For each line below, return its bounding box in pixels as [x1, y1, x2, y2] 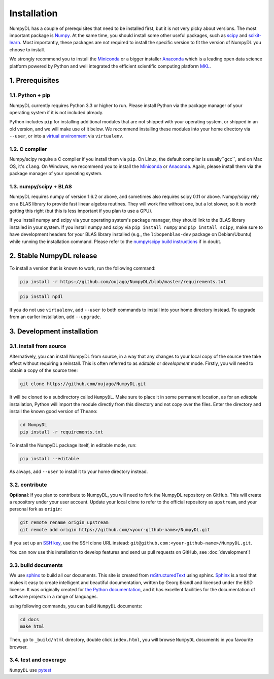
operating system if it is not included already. [9, 110, 104, 116]
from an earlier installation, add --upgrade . [9, 314, 101, 320]
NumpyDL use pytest [9, 667, 52, 673]
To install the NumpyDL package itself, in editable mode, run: [9, 442, 137, 448]
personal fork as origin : [9, 506, 62, 512]
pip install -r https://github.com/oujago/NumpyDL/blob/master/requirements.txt [20, 279, 226, 284]
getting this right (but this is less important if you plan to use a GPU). [9, 208, 153, 214]
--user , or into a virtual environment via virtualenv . [9, 133, 124, 139]
